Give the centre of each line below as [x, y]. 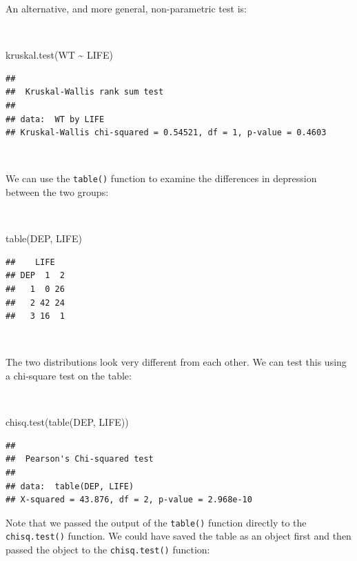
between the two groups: [57, 192]
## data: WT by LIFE [55, 119]
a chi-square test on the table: [69, 375]
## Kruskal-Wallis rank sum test [85, 92]
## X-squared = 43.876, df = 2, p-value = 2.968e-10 [129, 500]
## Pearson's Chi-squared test [80, 459]
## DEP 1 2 [35, 276]
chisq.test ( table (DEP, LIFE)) [67, 422]
